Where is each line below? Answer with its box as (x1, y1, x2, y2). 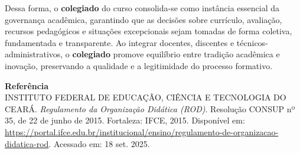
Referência (5, 79, 49, 92)
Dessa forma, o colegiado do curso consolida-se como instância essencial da (5, 2, 279, 14)
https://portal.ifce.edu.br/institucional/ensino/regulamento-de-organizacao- (5, 125, 279, 138)
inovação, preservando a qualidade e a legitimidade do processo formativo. (5, 59, 273, 71)
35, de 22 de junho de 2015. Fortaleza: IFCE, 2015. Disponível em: (5, 114, 245, 126)
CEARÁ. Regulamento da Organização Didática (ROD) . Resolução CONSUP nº (5, 102, 295, 115)
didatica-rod (5, 137, 49, 149)
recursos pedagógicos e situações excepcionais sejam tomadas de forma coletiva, (5, 25, 292, 37)
